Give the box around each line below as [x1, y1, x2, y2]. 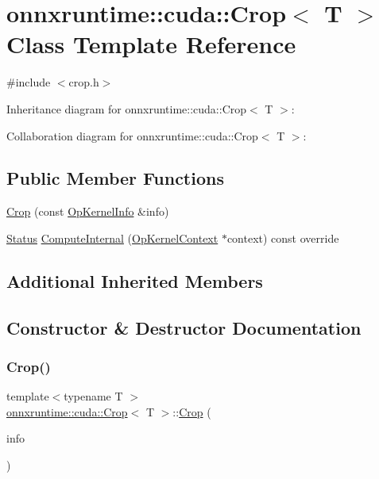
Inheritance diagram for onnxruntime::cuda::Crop [6, 100, 247, 117]
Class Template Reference [6, 28, 296, 60]
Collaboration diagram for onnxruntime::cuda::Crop [6, 127, 258, 144]
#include [6, 74, 51, 90]
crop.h [68, 74, 99, 90]
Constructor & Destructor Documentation [6, 315, 362, 339]
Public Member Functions [6, 166, 224, 190]
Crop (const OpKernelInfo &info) [6, 203, 169, 220]
